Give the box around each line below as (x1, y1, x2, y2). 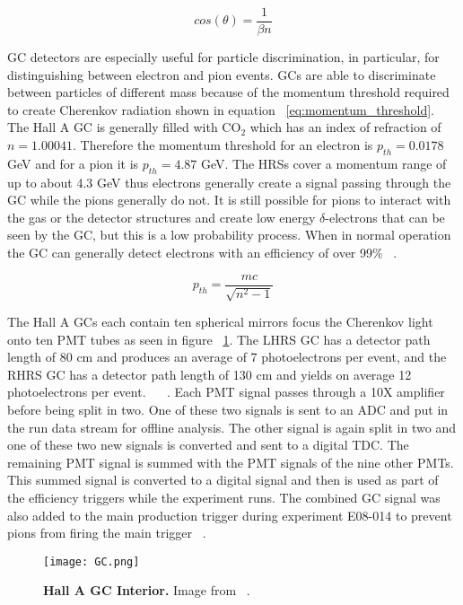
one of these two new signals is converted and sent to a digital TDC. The (7, 435, 409, 454)
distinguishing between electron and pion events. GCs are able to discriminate (7, 65, 436, 83)
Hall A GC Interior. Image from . (43, 581, 250, 600)
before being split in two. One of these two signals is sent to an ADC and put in (7, 400, 449, 419)
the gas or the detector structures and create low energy (7, 207, 316, 226)
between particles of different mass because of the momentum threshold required (7, 83, 450, 101)
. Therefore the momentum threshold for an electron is (72, 136, 373, 154)
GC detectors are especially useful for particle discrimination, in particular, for (7, 48, 440, 66)
